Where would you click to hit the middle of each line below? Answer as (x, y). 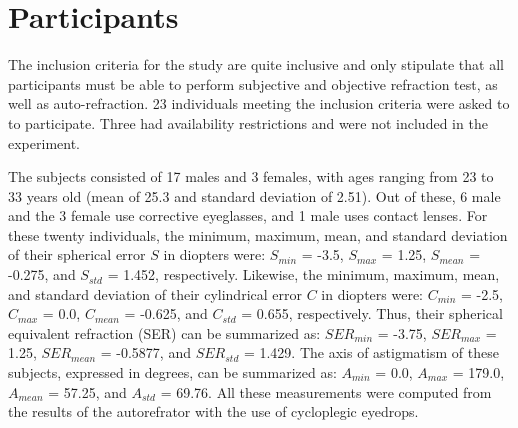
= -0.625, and (166, 313)
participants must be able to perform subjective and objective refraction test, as (253, 83)
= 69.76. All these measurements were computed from (326, 391)
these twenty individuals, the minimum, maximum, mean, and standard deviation (258, 234)
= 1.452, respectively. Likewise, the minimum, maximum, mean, (303, 274)
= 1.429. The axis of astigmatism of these (371, 352)
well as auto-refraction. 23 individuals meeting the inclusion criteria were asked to (259, 103)
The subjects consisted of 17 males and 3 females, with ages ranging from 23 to (251, 176)
